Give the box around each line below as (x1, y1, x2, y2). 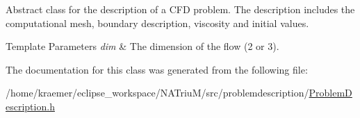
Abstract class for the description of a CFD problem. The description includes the (6, 2, 355, 16)
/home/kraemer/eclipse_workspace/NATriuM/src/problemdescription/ (6, 85, 309, 100)
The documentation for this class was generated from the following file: (6, 62, 308, 76)
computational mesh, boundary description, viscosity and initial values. (6, 15, 309, 30)
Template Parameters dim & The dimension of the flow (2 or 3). (6, 39, 279, 53)
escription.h (6, 99, 55, 113)
